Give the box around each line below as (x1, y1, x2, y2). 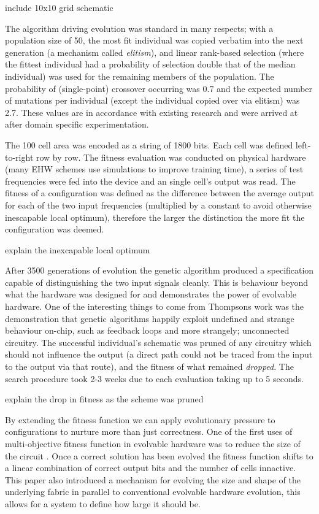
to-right (5, 150, 34, 163)
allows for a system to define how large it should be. (5, 497, 201, 510)
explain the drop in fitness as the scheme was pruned (5, 393, 204, 405)
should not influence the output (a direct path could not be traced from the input (5, 348, 313, 361)
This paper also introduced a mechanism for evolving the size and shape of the (5, 473, 301, 486)
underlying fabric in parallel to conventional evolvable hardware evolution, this (5, 485, 301, 498)
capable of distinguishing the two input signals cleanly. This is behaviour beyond (5, 275, 309, 288)
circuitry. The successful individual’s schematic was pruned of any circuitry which (5, 336, 312, 348)
